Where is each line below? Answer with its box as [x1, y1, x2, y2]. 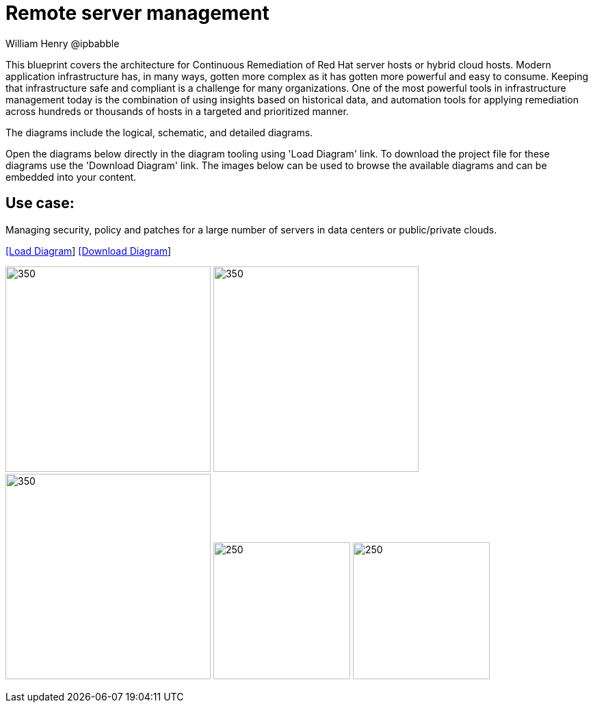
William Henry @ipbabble [5, 37, 120, 49]
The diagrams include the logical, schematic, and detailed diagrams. [5, 126, 313, 138]
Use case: [5, 194, 75, 212]
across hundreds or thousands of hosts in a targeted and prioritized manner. [5, 105, 349, 117]
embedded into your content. [5, 170, 137, 183]
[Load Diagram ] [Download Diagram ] [5, 244, 172, 257]
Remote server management [5, 1, 269, 25]
